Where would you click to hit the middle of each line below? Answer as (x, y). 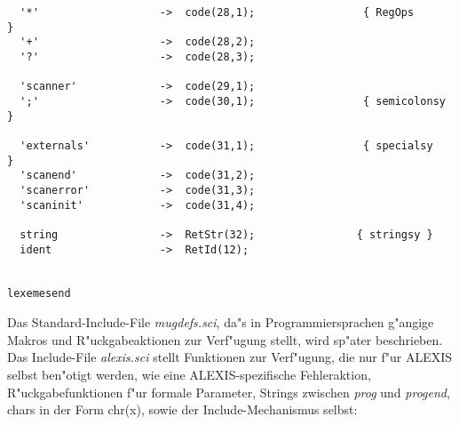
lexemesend (39, 294)
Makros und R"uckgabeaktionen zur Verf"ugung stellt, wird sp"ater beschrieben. (225, 339)
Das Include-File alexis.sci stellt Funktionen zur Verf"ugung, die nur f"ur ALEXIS (230, 357)
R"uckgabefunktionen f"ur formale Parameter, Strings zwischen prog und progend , (229, 392)
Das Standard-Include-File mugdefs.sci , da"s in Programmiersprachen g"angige (221, 322)
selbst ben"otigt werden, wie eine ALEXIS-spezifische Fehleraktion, (189, 374)
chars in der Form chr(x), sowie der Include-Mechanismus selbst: (182, 409)
